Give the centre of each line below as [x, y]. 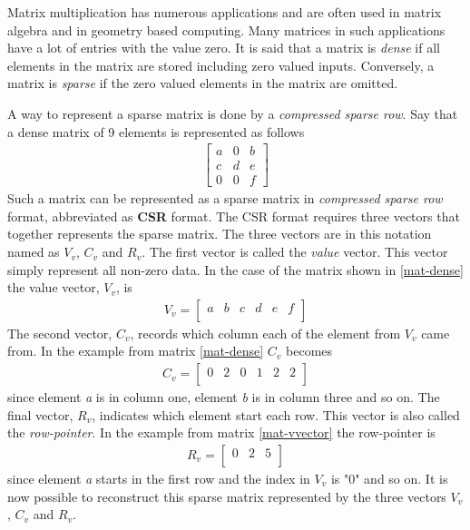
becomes [309, 351]
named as [34, 252]
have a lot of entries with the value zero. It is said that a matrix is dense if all [224, 48]
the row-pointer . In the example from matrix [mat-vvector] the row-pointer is [221, 432]
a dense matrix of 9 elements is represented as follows [156, 131]
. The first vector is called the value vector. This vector [295, 252]
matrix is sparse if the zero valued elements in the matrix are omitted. [203, 83]
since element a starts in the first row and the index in [159, 478]
